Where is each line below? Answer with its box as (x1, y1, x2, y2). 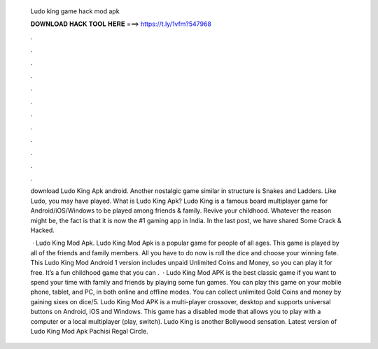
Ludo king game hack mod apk (30, 7, 120, 15)
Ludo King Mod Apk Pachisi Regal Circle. (30, 327, 148, 335)
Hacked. (30, 226, 55, 234)
